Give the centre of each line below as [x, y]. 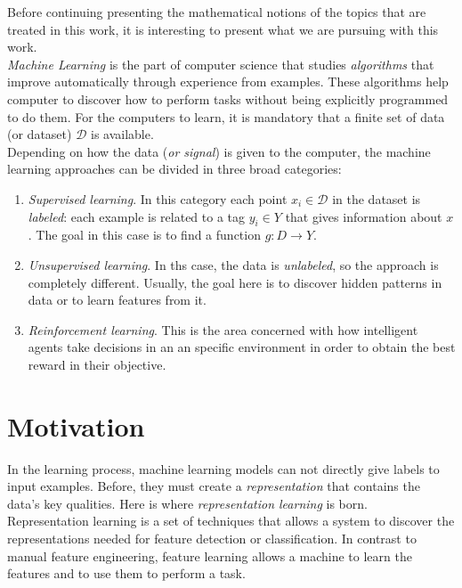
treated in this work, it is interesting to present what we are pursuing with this [223, 29]
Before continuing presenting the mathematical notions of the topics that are [217, 12]
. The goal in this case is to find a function [144, 235]
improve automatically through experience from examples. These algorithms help [228, 82]
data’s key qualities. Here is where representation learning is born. [187, 503]
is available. [122, 134]
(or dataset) [40, 134]
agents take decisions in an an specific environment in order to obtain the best [242, 347]
